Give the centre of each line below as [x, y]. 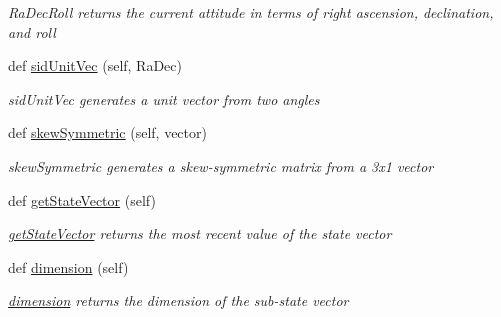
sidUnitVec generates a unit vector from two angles [164, 98]
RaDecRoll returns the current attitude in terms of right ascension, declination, [251, 12]
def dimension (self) [68, 266]
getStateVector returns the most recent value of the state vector [200, 233]
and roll [32, 31]
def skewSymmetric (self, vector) [107, 132]
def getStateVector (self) [82, 199]
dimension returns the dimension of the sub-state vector [178, 300]
